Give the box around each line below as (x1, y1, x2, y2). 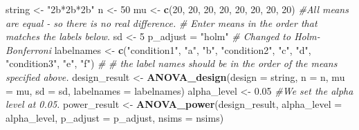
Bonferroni (6, 42, 52, 57)
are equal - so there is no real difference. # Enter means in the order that (6, 15, 317, 30)
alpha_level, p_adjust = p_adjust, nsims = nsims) (6, 110, 224, 124)
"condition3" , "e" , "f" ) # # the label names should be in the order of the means (6, 56, 338, 71)
